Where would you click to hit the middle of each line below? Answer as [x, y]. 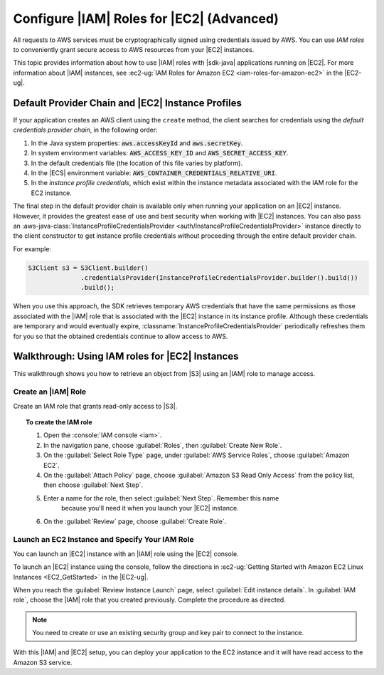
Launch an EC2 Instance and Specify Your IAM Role [104, 540]
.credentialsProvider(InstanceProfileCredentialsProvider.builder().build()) [219, 278]
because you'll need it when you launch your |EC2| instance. [150, 508]
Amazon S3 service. [43, 662]
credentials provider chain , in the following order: [85, 130]
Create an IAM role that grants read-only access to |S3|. [95, 406]
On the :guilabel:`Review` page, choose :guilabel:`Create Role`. [135, 521]
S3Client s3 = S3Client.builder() [88, 268]
